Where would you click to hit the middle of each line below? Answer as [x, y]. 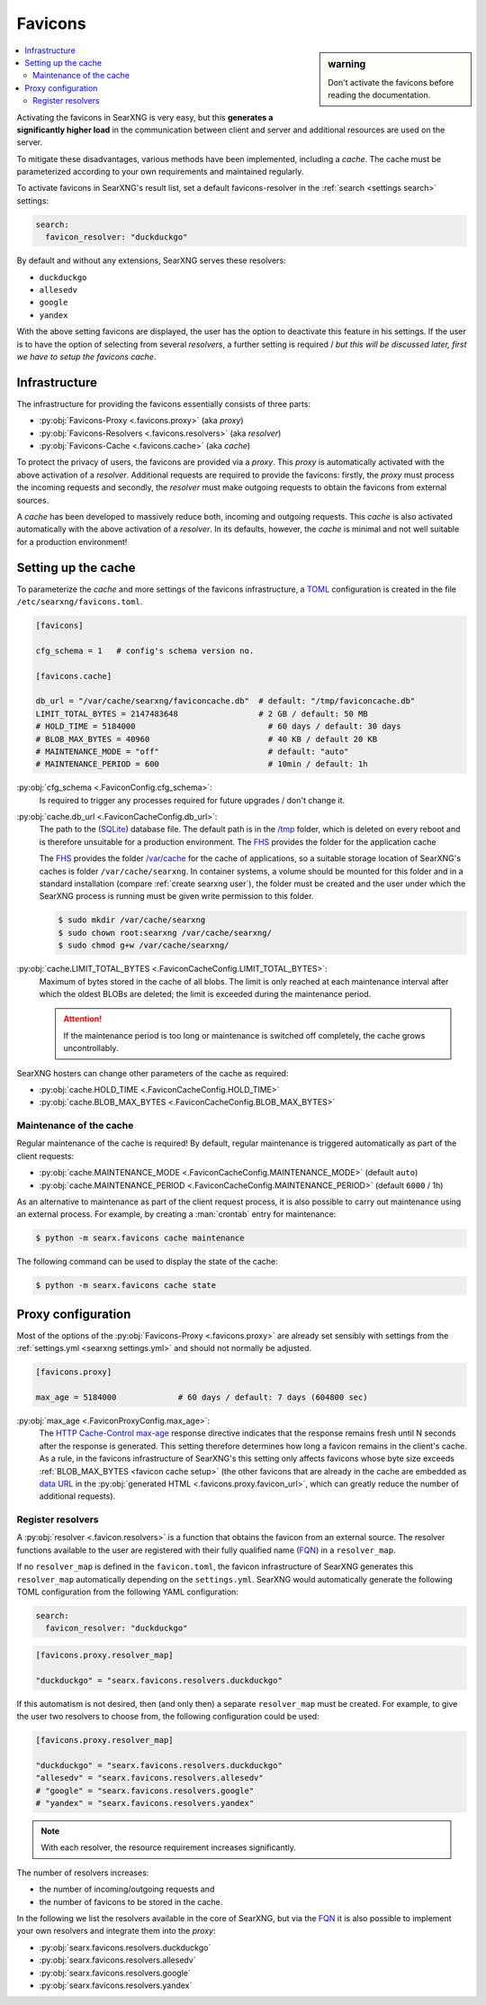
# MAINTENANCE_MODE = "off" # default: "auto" [192, 751]
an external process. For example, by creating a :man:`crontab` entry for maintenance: [176, 1214]
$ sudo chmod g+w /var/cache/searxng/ [144, 945]
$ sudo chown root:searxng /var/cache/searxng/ [165, 933]
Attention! [83, 1019]
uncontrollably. [91, 1048]
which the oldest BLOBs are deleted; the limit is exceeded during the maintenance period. [205, 993]
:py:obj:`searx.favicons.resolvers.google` [115, 1973]
